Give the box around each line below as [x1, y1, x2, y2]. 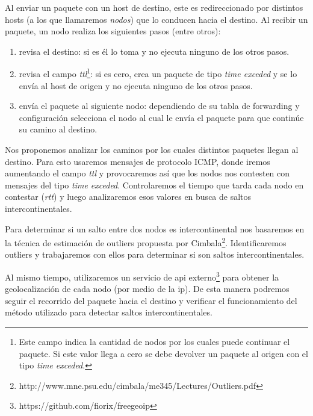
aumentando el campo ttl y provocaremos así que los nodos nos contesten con [5, 167, 290, 179]
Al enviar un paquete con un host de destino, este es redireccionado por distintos [5, 1, 303, 13]
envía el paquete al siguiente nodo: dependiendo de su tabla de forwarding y [19, 99, 300, 112]
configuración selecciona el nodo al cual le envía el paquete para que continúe [19, 111, 304, 123]
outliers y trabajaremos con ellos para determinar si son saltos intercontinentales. [5, 248, 305, 261]
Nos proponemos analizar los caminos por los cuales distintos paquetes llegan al [5, 143, 299, 155]
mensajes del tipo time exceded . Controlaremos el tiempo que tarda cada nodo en [5, 178, 304, 191]
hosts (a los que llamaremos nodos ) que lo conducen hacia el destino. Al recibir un [5, 13, 308, 25]
